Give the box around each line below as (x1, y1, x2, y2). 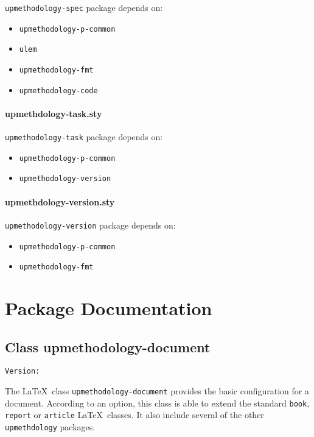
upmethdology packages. (5, 421, 96, 433)
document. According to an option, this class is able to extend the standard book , (5, 396, 310, 409)
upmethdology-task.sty (5, 107, 102, 119)
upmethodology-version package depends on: (5, 218, 176, 231)
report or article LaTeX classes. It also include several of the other (5, 408, 264, 421)
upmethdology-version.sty (5, 195, 115, 208)
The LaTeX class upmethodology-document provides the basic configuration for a (5, 385, 309, 397)
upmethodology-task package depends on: (5, 130, 163, 143)
